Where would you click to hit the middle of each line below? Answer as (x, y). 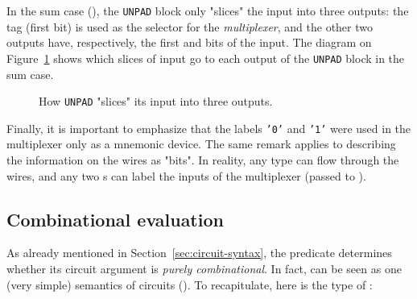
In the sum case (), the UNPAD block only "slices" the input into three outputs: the (208, 10)
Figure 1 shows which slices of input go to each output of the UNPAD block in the (206, 58)
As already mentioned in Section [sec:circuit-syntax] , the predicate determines (199, 253)
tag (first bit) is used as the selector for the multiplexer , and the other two (190, 26)
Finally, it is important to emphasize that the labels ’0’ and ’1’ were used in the (209, 128)
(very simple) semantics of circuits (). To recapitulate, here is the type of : (190, 284)
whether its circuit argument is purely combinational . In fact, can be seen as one (204, 268)
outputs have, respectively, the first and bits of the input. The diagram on (189, 42)
